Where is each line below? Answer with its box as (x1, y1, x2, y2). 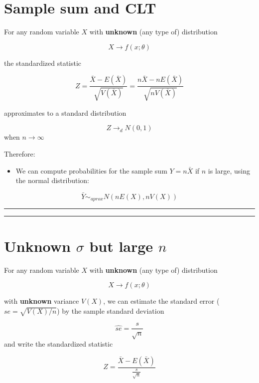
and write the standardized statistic (4, 339, 113, 349)
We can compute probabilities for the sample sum (15, 165, 167, 176)
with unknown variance (4, 296, 79, 306)
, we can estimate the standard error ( (103, 296, 220, 306)
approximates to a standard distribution (4, 107, 127, 118)
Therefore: (4, 148, 35, 159)
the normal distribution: (15, 175, 89, 186)
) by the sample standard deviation (57, 305, 164, 316)
